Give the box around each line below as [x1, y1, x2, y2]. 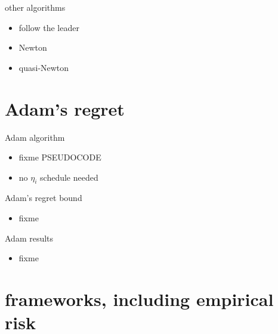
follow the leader [18, 21, 79, 33]
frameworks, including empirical [5, 287, 274, 311]
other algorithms [5, 1, 66, 13]
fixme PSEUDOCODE [18, 151, 101, 163]
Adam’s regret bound [5, 191, 82, 204]
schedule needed [40, 171, 98, 183]
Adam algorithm [5, 131, 65, 143]
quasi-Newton [18, 61, 69, 73]
